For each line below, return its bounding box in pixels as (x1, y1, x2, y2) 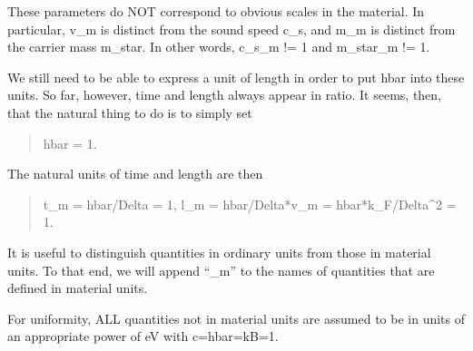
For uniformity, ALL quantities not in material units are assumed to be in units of (7, 308, 465, 327)
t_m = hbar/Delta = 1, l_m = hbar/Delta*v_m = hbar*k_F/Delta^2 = (43, 194, 457, 213)
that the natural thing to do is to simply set (7, 102, 252, 122)
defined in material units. (7, 278, 148, 297)
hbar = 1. (43, 133, 97, 152)
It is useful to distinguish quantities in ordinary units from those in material (7, 242, 431, 261)
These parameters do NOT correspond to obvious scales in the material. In (7, 2, 425, 20)
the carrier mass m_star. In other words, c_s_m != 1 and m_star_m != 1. (7, 37, 430, 56)
